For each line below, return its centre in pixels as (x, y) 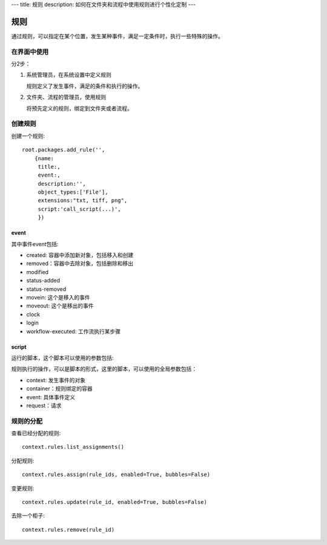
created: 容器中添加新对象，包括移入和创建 (80, 255)
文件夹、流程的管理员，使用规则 (66, 97)
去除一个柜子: (28, 516)
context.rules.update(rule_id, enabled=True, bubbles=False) (114, 502)
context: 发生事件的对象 (56, 380)
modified (37, 272)
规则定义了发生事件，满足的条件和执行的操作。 (85, 86)
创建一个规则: (28, 135)
